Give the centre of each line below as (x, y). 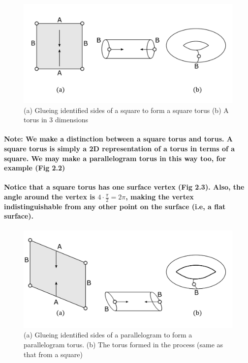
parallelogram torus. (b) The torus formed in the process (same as (124, 344)
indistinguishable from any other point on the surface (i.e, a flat (115, 206)
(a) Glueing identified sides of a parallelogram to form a (108, 335)
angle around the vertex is (50, 196)
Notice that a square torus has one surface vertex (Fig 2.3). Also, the (124, 187)
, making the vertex (160, 196)
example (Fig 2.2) (35, 168)
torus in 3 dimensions (56, 120)
